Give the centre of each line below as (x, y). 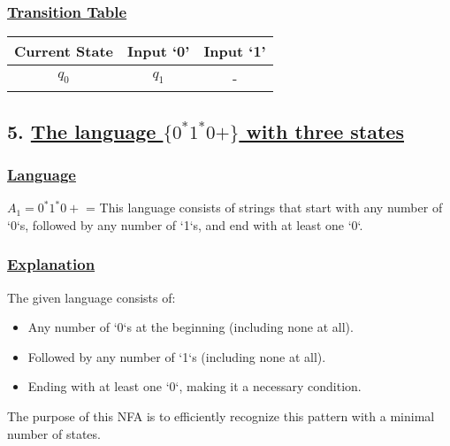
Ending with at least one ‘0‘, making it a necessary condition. (194, 386)
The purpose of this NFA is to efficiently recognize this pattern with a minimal (221, 416)
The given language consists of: (92, 297)
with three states (325, 131)
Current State (64, 51)
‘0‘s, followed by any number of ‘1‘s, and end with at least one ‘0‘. (185, 224)
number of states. (54, 433)
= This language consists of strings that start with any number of (264, 208)
